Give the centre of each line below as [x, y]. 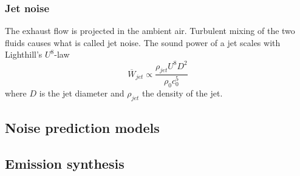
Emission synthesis [65, 163]
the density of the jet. [182, 93]
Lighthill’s [24, 54]
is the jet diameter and [82, 93]
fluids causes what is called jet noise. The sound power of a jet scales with [143, 42]
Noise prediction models [82, 127]
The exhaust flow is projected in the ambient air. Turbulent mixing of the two [150, 31]
